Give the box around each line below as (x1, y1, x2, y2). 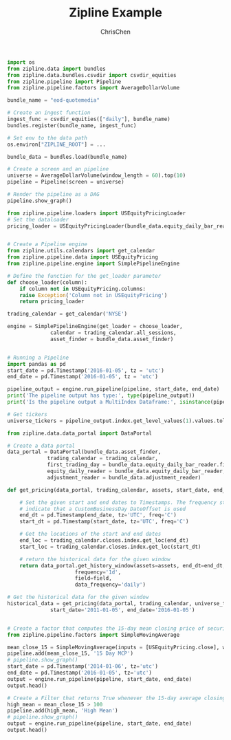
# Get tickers (7, 411, 48, 417)
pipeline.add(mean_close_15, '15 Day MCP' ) (7, 650, 134, 657)
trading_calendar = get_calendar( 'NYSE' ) (7, 311, 128, 318)
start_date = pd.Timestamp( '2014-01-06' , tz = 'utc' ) (7, 663, 158, 670)
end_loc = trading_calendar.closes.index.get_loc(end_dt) (19, 537, 189, 544)
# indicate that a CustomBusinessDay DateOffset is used (19, 505, 186, 512)
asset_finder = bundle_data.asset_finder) (50, 336, 174, 342)
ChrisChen (100, 28, 131, 36)
